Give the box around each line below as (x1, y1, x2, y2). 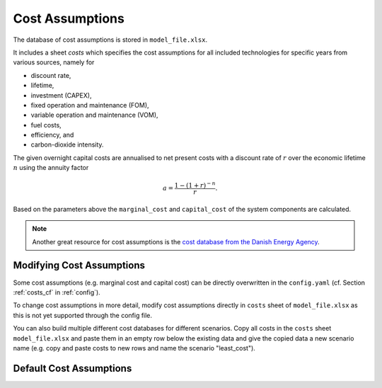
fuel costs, (30, 120, 62, 129)
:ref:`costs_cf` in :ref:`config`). (13, 287, 100, 297)
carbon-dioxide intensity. (30, 140, 104, 149)
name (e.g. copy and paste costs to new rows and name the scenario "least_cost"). (13, 343, 256, 352)
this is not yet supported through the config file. (13, 311, 152, 319)
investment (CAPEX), (30, 91, 92, 99)
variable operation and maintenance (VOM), (30, 110, 158, 120)
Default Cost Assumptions (13, 362, 132, 375)
